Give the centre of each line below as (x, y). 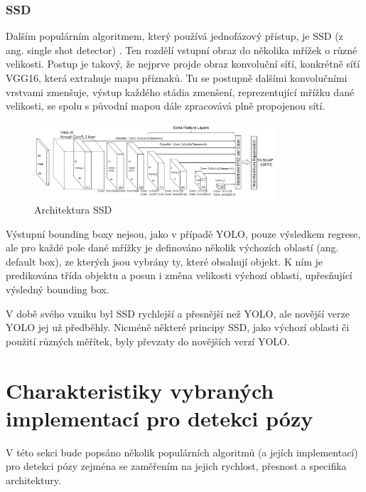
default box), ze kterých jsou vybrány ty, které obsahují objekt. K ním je (164, 261)
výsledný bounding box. (58, 289)
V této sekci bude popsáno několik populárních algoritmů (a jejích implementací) (182, 452)
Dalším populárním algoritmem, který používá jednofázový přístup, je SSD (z (174, 36)
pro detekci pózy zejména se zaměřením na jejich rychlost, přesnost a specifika (176, 466)
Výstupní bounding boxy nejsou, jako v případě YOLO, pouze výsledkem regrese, (183, 233)
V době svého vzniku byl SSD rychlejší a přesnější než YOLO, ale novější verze (178, 313)
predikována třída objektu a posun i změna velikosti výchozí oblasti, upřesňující (179, 275)
